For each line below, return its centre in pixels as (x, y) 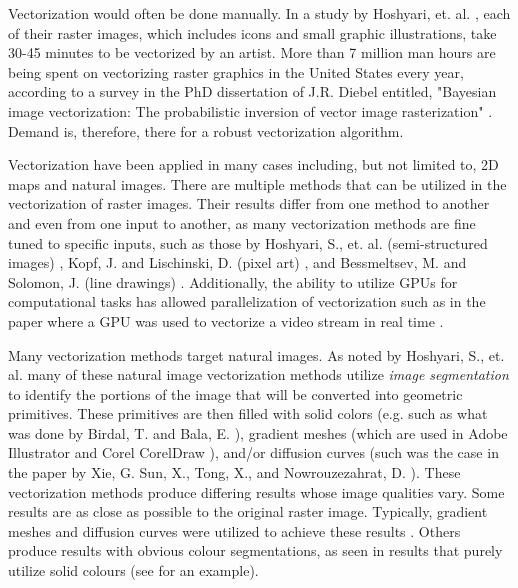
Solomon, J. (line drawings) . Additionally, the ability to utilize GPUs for (233, 281)
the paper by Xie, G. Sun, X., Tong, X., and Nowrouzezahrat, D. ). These (234, 472)
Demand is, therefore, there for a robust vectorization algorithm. (206, 130)
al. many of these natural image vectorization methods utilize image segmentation (258, 374)
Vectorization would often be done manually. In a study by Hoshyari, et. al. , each (259, 13)
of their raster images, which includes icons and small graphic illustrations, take (252, 32)
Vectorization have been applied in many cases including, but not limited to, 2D (253, 164)
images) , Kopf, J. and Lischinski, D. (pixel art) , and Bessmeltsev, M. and (237, 262)
